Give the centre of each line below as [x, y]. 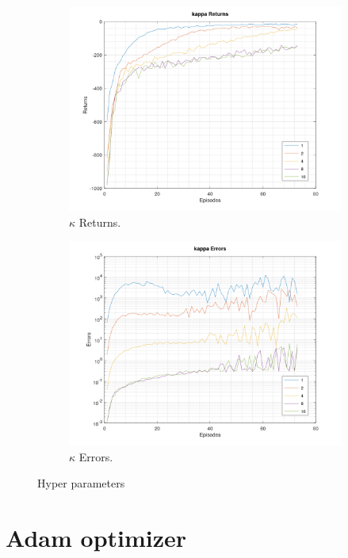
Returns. [100, 222]
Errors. [96, 456]
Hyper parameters [81, 483]
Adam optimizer [96, 538]
